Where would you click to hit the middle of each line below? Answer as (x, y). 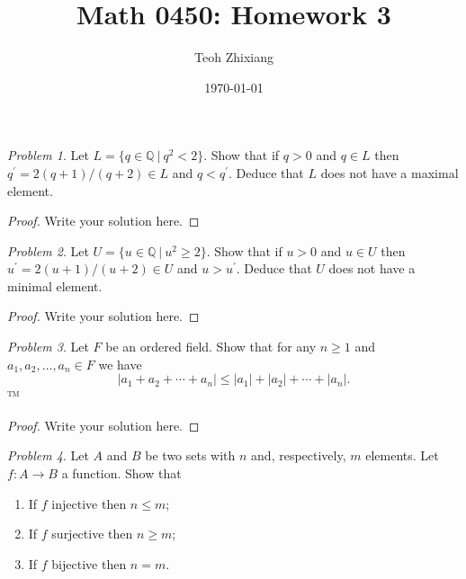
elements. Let (402, 455)
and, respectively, (299, 455)
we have (120, 364)
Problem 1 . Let (48, 155)
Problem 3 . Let (48, 347)
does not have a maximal (390, 172)
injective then (89, 503)
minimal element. (55, 285)
